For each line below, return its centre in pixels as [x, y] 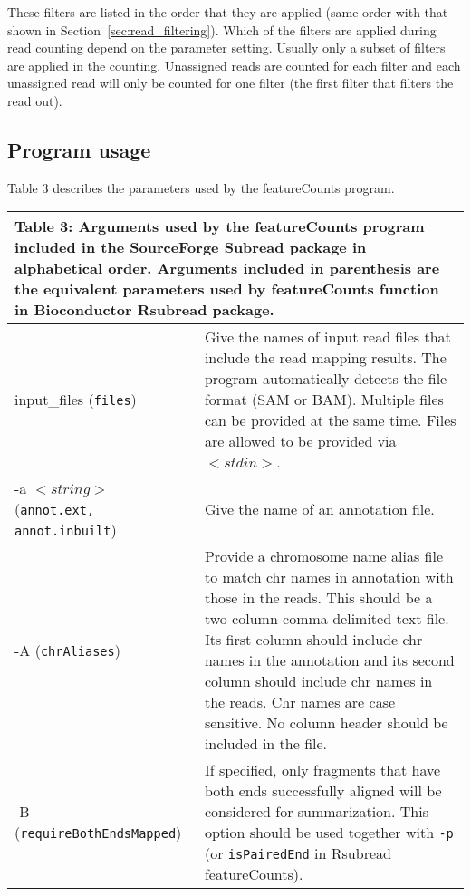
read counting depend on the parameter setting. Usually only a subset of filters [226, 48]
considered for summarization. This [316, 812]
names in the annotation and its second [329, 660]
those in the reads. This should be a [318, 598]
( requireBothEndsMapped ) [98, 833]
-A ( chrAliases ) [67, 650]
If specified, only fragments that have [322, 770]
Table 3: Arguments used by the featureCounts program [220, 226]
